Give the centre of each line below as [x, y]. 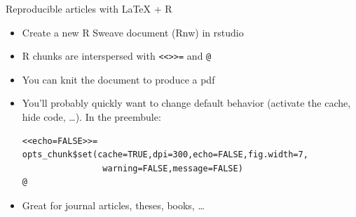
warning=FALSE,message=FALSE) [173, 168]
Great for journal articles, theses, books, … [113, 205]
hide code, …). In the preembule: [91, 117]
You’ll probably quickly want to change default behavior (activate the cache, [186, 103]
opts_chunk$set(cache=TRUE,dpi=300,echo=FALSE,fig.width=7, [165, 155]
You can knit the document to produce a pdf [118, 79]
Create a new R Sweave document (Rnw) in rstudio [133, 32]
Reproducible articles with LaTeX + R [89, 8]
